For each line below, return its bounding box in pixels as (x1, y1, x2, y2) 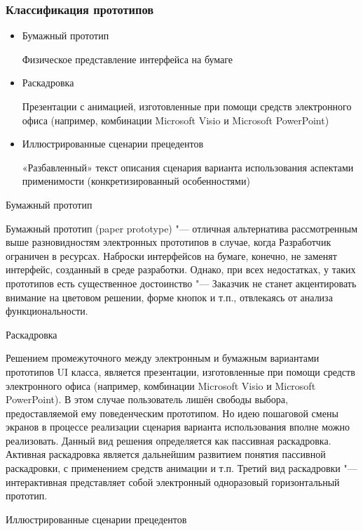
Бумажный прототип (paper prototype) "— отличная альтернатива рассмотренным (6, 221, 358, 235)
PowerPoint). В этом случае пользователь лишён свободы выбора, (6, 392, 288, 407)
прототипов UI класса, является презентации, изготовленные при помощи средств (6, 364, 355, 379)
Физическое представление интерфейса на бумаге (22, 51, 233, 66)
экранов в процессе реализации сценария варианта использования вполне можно (6, 419, 350, 434)
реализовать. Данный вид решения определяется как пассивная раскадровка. (6, 433, 331, 447)
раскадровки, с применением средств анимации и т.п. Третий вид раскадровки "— (6, 461, 357, 476)
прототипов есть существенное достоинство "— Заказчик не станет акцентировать (6, 275, 357, 290)
